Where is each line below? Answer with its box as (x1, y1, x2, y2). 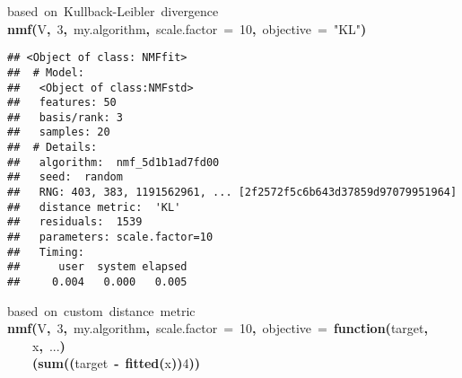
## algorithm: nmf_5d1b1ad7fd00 (7, 155, 220, 169)
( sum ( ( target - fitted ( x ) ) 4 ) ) (32, 354, 201, 373)
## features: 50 (7, 96, 117, 110)
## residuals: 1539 (7, 215, 143, 229)
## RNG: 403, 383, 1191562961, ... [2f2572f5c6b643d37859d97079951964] (7, 186, 458, 199)
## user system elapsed (7, 260, 187, 274)
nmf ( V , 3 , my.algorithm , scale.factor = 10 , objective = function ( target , (7, 319, 428, 338)
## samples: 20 (7, 126, 110, 139)
